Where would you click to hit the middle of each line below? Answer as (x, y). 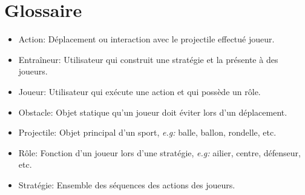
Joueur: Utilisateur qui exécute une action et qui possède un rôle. (139, 91)
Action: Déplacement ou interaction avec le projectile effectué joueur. (146, 39)
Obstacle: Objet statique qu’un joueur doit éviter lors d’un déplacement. (153, 112)
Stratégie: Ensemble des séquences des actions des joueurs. (127, 184)
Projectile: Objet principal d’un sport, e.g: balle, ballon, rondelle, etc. (147, 132)
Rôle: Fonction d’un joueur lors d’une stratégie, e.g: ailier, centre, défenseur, (159, 152)
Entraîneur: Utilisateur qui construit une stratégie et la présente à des (148, 59)
